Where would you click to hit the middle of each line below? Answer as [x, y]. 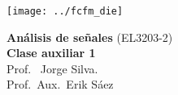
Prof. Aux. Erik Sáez [60, 84]
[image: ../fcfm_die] [65, 11]
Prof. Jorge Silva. [52, 68]
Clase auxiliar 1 [51, 53]
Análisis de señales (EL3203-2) [90, 37]
